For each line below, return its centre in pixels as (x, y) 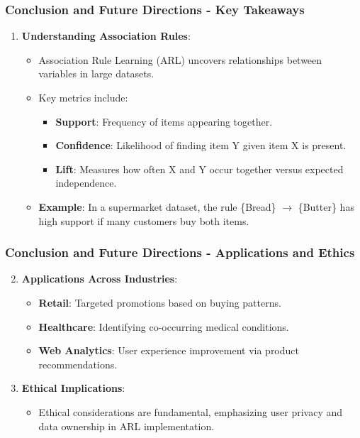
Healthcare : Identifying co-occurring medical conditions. (164, 326)
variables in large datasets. (96, 73)
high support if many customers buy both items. (144, 220)
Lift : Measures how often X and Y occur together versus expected (199, 169)
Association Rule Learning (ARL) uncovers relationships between (180, 59)
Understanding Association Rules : (106, 36)
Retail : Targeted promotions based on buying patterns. (160, 302)
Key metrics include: (83, 97)
